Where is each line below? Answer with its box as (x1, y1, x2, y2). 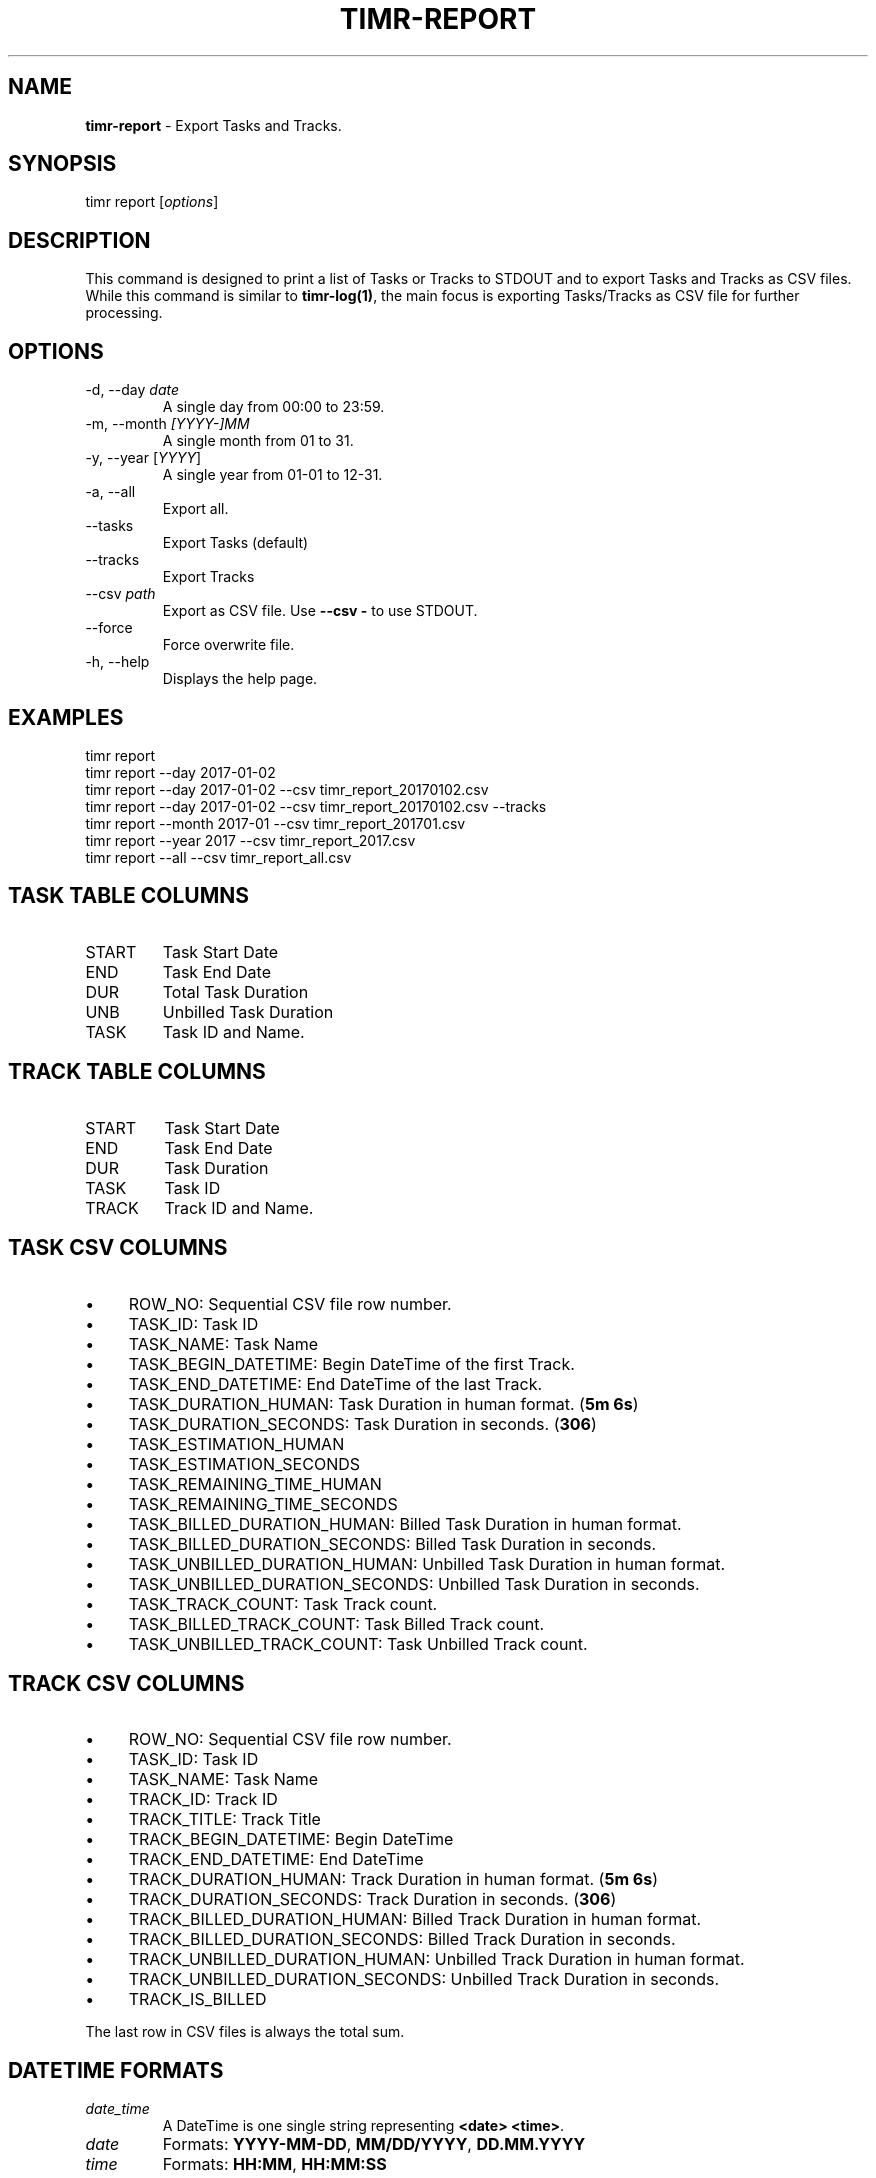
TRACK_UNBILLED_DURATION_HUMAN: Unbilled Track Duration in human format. (128, 1949, 745, 1970)
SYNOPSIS (8, 151, 117, 177)
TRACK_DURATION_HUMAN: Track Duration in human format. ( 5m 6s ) (128, 1869, 658, 1890)
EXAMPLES (8, 704, 124, 730)
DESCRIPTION (8, 227, 151, 253)
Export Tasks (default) (162, 534, 309, 552)
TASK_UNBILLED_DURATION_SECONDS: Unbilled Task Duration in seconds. (128, 1573, 700, 1594)
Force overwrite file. (162, 636, 295, 654)
